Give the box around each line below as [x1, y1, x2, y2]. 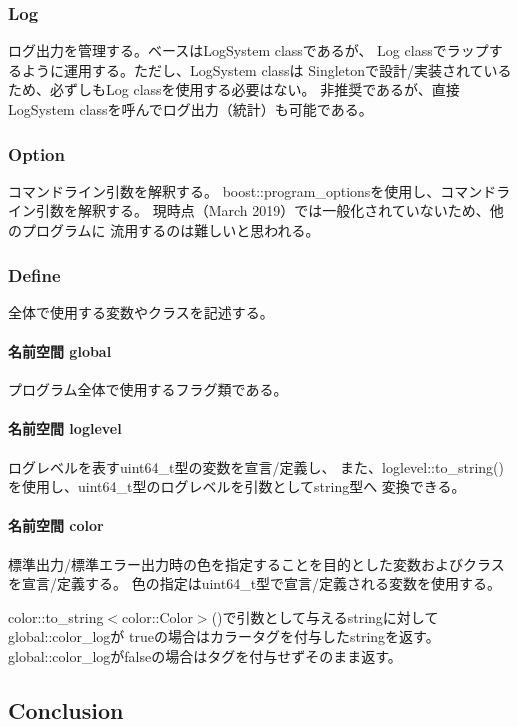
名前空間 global [8, 341, 112, 361]
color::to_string [8, 606, 104, 627]
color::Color [122, 606, 193, 627]
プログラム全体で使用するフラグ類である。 [8, 379, 288, 400]
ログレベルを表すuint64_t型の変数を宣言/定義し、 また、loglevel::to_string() [8, 456, 504, 477]
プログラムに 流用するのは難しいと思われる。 [21, 220, 320, 240]
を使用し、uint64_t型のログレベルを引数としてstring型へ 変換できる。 [8, 476, 466, 497]
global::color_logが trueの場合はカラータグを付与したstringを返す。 [8, 626, 440, 647]
